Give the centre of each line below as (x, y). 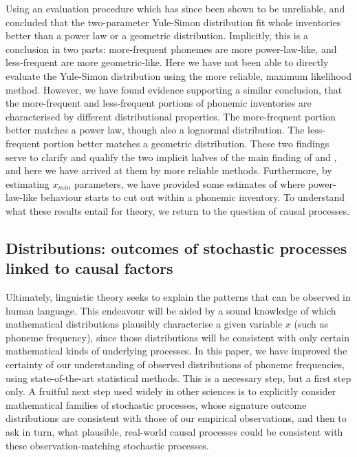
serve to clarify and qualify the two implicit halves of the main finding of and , (171, 157)
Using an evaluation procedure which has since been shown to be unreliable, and (175, 8)
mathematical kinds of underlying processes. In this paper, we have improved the (176, 351)
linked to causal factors (89, 268)
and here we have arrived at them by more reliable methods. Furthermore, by (169, 170)
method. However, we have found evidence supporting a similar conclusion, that (174, 89)
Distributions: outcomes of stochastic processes (176, 247)
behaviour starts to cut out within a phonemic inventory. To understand (193, 197)
